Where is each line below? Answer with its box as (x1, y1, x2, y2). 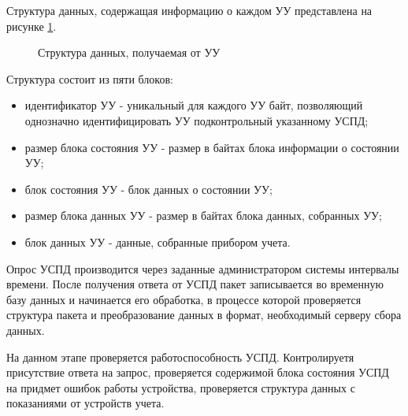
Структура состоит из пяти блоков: (6, 70, 173, 87)
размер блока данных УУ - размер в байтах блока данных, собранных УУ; (24, 207, 382, 224)
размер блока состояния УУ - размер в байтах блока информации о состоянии (24, 139, 399, 155)
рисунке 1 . (6, 17, 57, 34)
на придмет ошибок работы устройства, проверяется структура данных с (6, 379, 355, 396)
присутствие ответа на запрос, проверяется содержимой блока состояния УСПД (6, 364, 389, 381)
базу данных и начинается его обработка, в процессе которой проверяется (6, 291, 362, 307)
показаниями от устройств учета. (6, 395, 165, 411)
